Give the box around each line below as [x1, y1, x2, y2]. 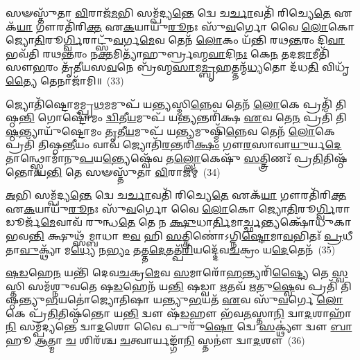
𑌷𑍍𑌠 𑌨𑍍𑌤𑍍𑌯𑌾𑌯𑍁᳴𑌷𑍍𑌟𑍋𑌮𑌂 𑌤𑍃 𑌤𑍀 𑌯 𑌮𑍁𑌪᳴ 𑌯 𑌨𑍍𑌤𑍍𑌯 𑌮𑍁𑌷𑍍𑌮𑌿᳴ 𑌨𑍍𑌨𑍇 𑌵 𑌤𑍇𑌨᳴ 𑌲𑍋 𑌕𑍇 [6, 123, 335, 138]
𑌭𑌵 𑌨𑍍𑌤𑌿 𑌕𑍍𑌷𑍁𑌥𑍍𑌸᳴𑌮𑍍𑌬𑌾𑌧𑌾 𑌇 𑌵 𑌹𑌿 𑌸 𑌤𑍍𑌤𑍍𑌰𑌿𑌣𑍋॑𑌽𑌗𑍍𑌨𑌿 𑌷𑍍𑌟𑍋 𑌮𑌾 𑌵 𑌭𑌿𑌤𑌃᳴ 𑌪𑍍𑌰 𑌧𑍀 [6, 228, 353, 242]
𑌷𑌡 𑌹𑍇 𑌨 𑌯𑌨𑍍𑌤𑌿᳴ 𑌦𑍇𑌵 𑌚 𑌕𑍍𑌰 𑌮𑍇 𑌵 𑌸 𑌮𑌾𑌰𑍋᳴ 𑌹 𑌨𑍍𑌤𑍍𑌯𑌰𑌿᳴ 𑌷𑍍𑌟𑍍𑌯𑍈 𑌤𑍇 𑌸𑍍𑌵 [6, 265, 348, 280]
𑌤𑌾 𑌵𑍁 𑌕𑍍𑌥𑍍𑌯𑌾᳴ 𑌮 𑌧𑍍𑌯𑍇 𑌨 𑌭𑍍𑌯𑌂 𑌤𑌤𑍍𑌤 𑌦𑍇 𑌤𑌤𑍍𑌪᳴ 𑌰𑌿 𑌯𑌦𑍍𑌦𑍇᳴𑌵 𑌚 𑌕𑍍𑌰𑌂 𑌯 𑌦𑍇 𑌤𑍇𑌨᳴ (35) [6, 242, 336, 256]
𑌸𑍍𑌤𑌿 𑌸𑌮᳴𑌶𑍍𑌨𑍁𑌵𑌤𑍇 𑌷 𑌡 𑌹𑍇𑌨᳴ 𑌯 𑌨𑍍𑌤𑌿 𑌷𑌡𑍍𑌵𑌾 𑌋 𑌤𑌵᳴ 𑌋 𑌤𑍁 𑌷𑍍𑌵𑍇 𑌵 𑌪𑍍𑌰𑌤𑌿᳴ [6, 278, 338, 293]
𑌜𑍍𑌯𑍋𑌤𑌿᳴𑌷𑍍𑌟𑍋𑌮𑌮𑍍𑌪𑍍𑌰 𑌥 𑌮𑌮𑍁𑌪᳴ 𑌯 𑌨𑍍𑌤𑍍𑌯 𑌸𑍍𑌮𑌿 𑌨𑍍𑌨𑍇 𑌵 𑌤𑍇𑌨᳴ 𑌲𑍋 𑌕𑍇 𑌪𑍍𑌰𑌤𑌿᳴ [6, 96, 333, 111]
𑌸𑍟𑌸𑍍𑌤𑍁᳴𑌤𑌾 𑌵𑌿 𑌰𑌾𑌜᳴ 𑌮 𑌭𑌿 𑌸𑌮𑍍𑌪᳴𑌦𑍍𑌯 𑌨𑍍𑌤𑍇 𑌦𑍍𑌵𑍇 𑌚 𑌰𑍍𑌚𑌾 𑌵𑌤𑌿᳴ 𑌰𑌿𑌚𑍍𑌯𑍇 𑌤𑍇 [6, 6, 331, 19]
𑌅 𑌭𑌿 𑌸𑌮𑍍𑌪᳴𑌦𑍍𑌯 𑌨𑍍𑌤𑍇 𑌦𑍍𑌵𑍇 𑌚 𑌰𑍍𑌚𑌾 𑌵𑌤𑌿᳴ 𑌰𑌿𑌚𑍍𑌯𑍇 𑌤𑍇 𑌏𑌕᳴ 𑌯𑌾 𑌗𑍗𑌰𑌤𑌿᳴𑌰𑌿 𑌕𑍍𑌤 [6, 188, 347, 202]
